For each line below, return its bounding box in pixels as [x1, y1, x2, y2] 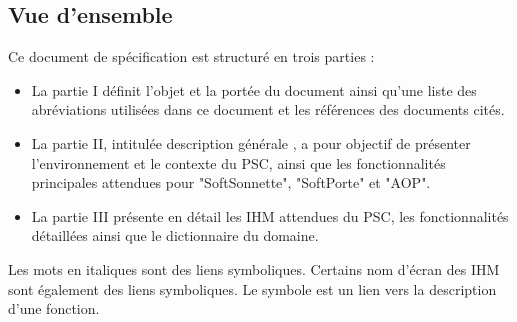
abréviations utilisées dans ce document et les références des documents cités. [31, 99, 505, 120]
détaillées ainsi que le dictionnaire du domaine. [31, 225, 319, 246]
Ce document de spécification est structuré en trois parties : [8, 46, 375, 67]
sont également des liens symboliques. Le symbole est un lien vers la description [8, 278, 497, 299]
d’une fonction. [8, 298, 100, 319]
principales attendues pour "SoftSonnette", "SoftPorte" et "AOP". [31, 172, 431, 193]
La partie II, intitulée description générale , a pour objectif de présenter [31, 132, 471, 153]
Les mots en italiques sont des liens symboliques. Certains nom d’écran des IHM [8, 258, 500, 279]
